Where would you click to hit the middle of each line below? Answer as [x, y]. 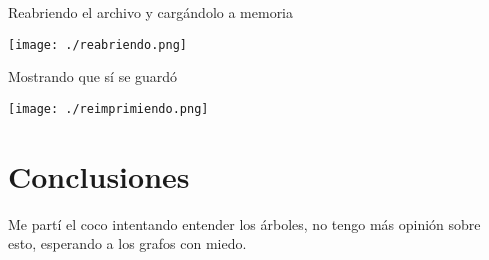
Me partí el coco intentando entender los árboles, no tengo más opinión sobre [244, 223]
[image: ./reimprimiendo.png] [108, 108]
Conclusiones [99, 175]
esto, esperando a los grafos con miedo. [127, 243]
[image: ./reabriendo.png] [97, 44]
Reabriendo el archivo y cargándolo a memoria [151, 12]
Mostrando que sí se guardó [93, 76]
